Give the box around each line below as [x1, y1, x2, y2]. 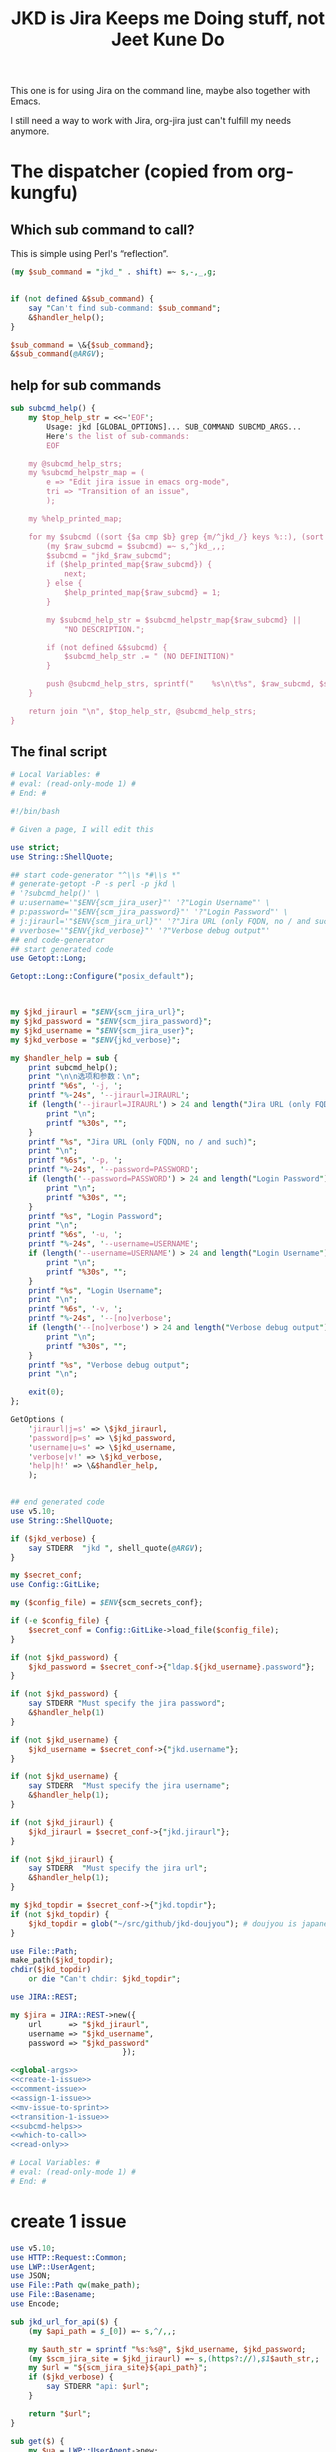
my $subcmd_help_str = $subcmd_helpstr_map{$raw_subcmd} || [46, 615, 302, 625]
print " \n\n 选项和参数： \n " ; [28, 1072, 141, 1082]
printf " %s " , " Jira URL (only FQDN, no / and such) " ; [28, 1137, 257, 1147]
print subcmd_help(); [28, 1062, 118, 1072]
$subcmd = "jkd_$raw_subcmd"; [46, 550, 172, 561]
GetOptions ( [10, 1415, 65, 1425]
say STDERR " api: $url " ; [46, 2382, 150, 2392]
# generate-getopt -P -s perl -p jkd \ [10, 879, 177, 889]
